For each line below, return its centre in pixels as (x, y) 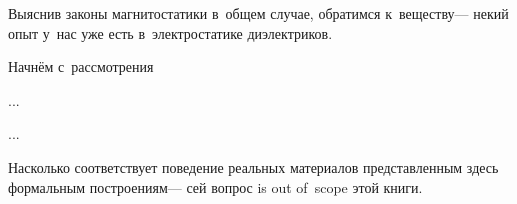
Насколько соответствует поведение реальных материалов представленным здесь (253, 166)
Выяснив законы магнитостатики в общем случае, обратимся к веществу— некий (258, 13)
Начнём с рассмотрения (81, 66)
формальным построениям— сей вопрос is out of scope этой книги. (215, 186)
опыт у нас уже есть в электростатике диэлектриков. (170, 32)
